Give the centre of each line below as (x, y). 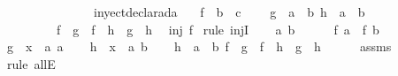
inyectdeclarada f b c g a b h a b (229, 11)
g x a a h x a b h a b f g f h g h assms (199, 46)
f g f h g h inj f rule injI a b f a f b (218, 29)
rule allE (31, 63)
